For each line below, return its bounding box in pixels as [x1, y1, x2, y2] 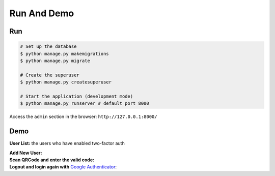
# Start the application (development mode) [20, 93, 133, 99]
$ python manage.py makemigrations [20, 51, 109, 56]
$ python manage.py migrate [20, 57, 90, 64]
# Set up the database [20, 44, 77, 49]
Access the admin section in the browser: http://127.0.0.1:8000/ [9, 113, 157, 120]
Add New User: [9, 150, 42, 156]
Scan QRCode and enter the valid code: [9, 157, 94, 163]
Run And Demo [9, 8, 74, 19]
